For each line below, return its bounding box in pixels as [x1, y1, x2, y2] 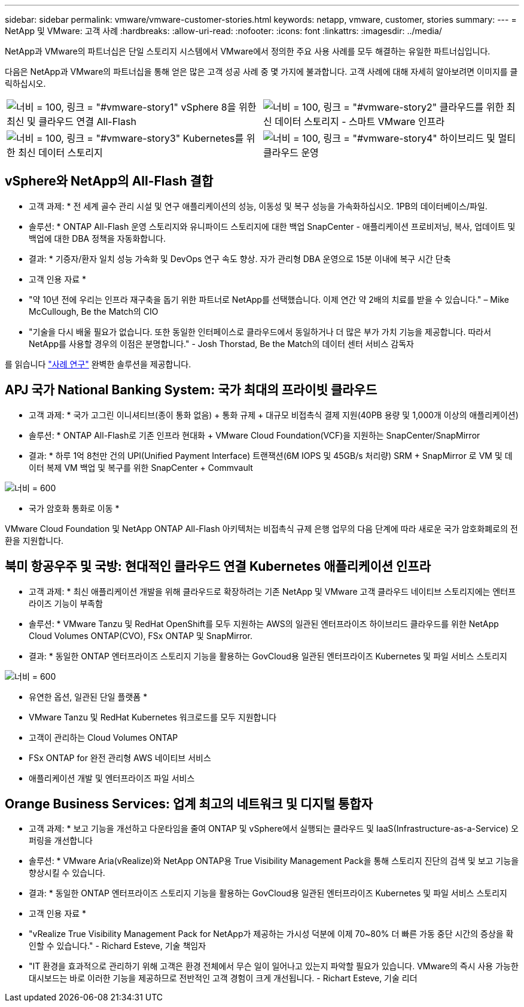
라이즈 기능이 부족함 [29, 598, 103, 609]
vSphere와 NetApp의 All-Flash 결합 [5, 174, 214, 189]
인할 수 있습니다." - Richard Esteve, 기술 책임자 [29, 941, 206, 951]
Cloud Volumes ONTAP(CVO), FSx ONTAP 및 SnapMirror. [29, 630, 252, 641]
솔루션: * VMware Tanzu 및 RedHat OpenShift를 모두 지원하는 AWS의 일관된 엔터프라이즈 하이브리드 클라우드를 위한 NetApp [29, 618, 499, 629]
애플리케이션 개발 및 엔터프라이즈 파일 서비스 [29, 772, 195, 783]
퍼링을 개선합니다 [29, 835, 93, 846]
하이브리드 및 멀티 [440, 132, 516, 144]
